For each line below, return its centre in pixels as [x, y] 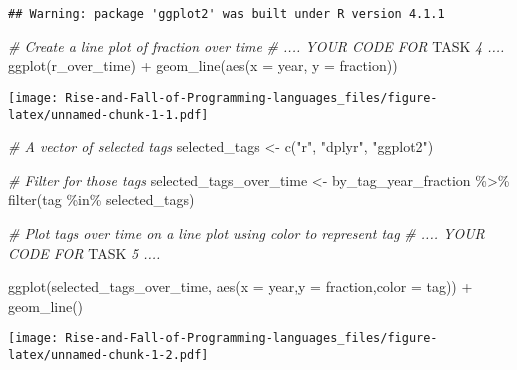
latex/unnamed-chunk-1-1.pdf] [108, 114]
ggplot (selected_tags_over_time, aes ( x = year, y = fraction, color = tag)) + [240, 286]
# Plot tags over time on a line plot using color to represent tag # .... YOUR [246, 232]
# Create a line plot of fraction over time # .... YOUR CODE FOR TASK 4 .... [256, 45]
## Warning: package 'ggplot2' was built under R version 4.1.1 [226, 14]
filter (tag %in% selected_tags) [101, 199]
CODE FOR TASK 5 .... [84, 252]
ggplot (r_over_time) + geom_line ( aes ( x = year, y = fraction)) [203, 65]
